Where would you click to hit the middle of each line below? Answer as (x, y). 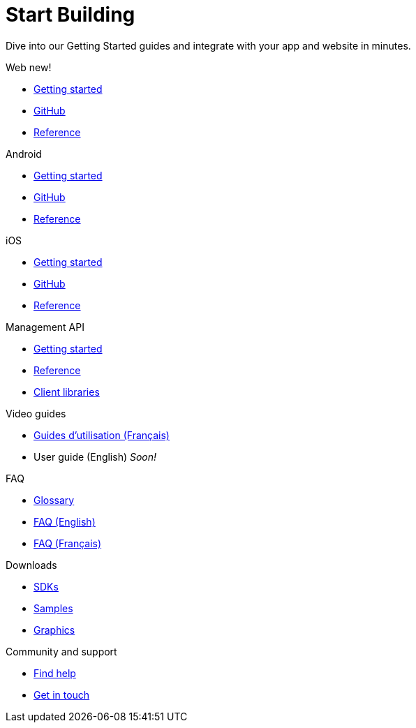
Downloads (31, 565)
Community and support (61, 651)
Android (24, 154)
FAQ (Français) (68, 543)
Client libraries (67, 392)
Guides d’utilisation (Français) (102, 435)
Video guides (36, 413)
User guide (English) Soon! (95, 456)
